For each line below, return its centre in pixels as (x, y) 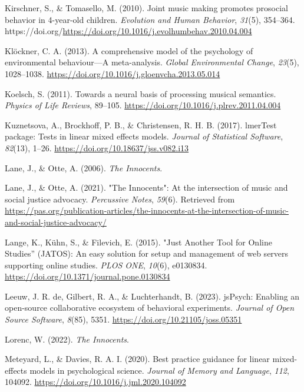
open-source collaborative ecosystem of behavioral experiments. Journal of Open (150, 308)
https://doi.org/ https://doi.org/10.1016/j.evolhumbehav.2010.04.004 (128, 31)
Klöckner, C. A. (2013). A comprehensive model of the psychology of (129, 50)
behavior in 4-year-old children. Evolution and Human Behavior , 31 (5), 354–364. (150, 19)
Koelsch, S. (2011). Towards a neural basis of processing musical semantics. (141, 93)
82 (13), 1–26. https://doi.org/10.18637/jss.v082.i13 (97, 147)
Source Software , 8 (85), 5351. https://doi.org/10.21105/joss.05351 (123, 319)
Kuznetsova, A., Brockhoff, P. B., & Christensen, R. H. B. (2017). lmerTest (141, 124)
